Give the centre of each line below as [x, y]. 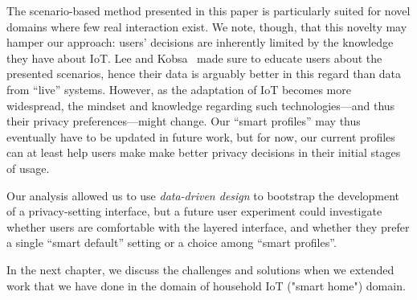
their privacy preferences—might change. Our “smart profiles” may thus [184, 121]
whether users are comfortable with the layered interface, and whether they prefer [208, 226]
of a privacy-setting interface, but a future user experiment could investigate [194, 211]
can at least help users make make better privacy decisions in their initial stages [204, 152]
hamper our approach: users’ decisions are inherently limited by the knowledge [200, 42]
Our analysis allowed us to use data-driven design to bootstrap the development [203, 195]
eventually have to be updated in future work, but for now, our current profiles [201, 136]
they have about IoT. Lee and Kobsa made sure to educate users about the [194, 58]
